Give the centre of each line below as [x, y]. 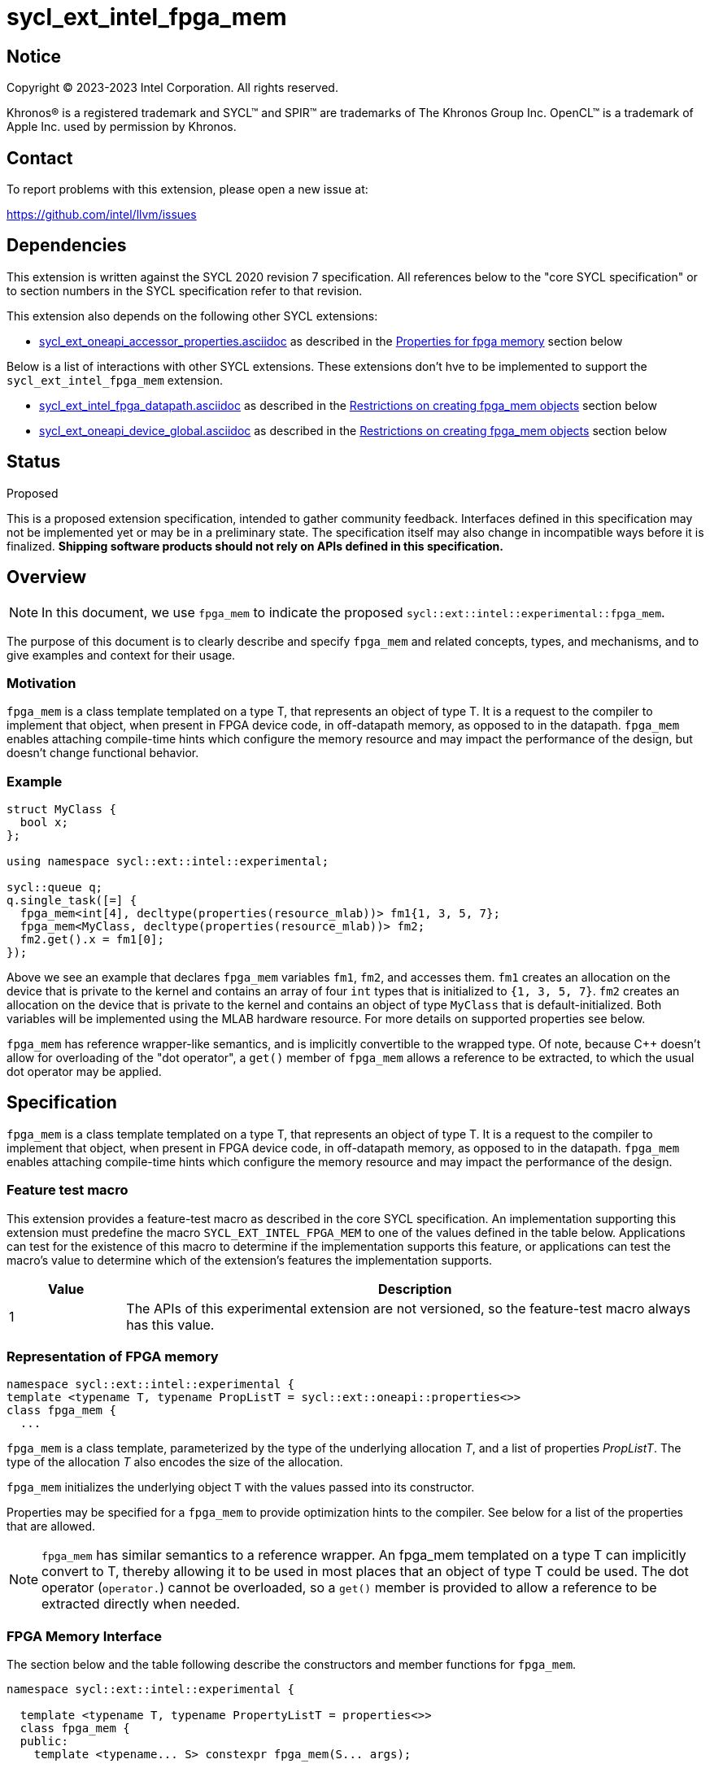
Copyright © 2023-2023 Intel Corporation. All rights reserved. [172, 88]
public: [44, 1742]
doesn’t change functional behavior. [103, 753]
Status [34, 462]
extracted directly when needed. [141, 1604]
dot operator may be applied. [84, 1072]
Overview [47, 577]
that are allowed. [51, 1526]
